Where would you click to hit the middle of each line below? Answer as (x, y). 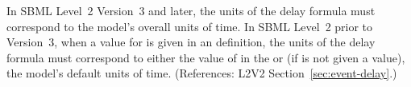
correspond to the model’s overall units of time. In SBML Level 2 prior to (190, 26)
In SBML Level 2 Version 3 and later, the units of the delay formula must (191, 10)
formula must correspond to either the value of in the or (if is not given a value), (206, 57)
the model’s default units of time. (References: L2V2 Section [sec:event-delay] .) (202, 73)
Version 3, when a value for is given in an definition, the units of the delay (191, 42)
